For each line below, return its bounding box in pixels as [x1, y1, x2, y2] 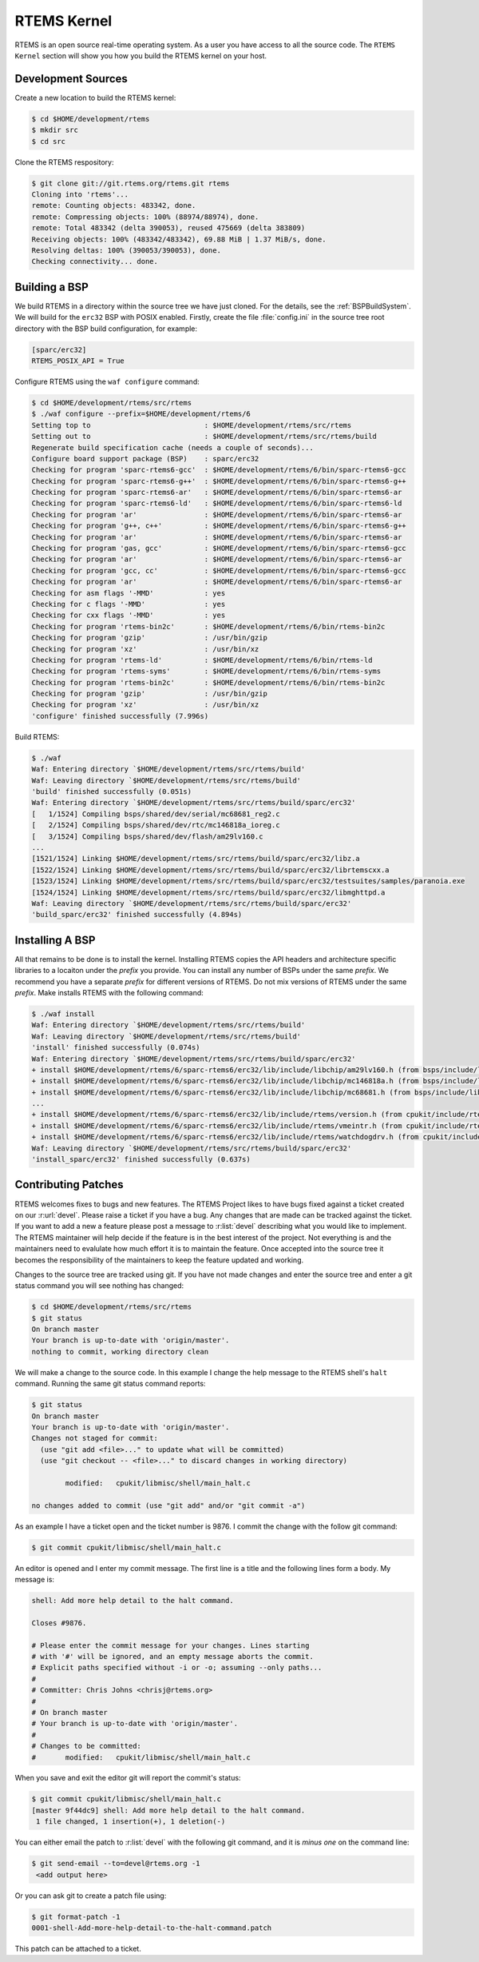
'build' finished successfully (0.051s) [31, 788, 192, 796]
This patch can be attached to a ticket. [14, 1944, 141, 1953]
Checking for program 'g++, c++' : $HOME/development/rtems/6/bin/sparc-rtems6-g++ [31, 521, 406, 531]
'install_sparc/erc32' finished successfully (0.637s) [31, 1155, 251, 1164]
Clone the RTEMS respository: [14, 157, 114, 167]
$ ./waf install [31, 1009, 96, 1019]
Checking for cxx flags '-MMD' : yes [31, 611, 226, 620]
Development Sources [14, 72, 128, 86]
